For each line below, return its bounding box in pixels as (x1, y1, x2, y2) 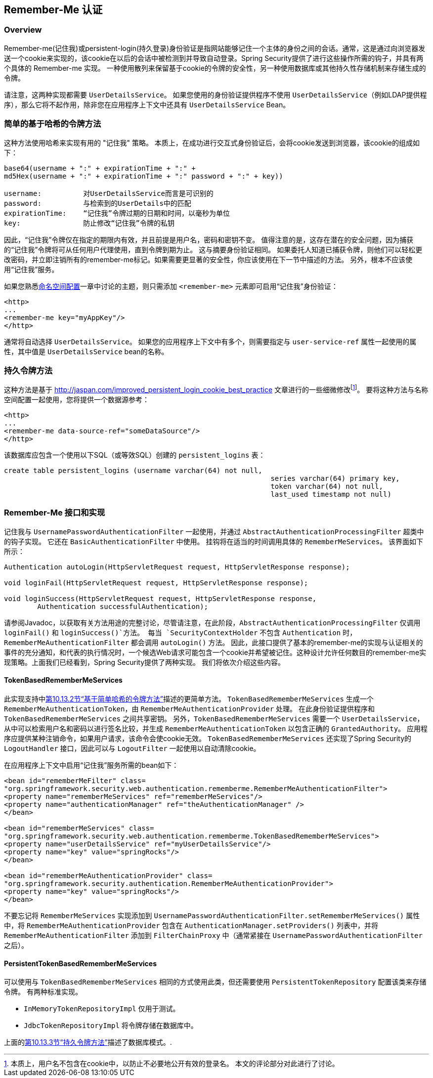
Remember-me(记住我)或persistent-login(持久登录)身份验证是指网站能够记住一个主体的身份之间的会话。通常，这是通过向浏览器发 (4, 44, 426, 52)
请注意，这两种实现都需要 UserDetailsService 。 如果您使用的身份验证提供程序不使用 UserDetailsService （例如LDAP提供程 (4, 90, 427, 99)
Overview (4, 25, 42, 35)
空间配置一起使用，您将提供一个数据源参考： (4, 395, 149, 404)
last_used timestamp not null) (270, 490, 391, 498)
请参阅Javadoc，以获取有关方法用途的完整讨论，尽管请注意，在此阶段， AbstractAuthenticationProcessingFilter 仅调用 (4, 618, 421, 627)
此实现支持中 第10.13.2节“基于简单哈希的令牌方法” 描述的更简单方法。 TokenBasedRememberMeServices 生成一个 (4, 694, 374, 703)
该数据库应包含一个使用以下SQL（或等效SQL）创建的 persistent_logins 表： (4, 450, 265, 459)
